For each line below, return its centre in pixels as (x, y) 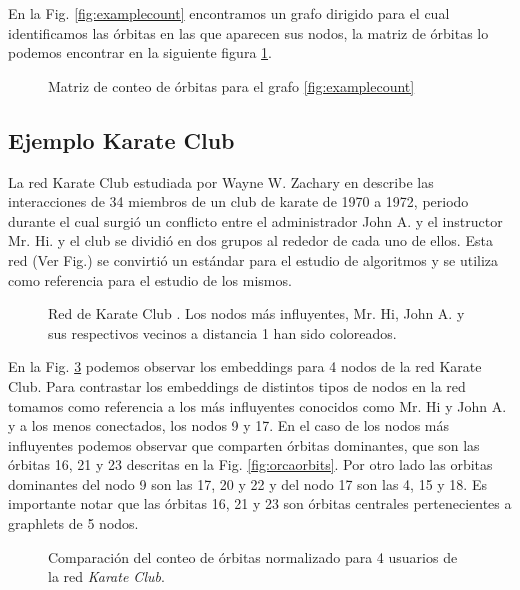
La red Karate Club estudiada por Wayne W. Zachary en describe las (221, 181)
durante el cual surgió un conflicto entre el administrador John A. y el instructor (255, 220)
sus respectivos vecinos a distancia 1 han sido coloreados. (222, 332)
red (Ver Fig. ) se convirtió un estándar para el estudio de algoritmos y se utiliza (253, 259)
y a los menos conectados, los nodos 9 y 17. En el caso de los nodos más (229, 425)
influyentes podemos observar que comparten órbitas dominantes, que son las (244, 444)
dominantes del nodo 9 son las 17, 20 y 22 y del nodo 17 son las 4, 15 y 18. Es (247, 483)
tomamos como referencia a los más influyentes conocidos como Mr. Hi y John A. (257, 405)
